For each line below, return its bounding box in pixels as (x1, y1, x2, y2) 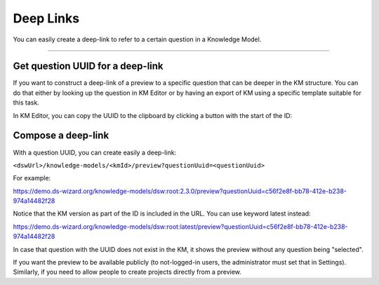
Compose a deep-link (13, 130, 109, 142)
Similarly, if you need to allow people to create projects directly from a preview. (13, 267, 242, 277)
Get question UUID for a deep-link (13, 60, 164, 72)
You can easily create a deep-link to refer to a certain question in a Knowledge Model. (13, 35, 262, 44)
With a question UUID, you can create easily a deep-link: (13, 148, 177, 157)
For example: (13, 174, 51, 183)
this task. (13, 98, 40, 107)
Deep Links (13, 11, 80, 26)
